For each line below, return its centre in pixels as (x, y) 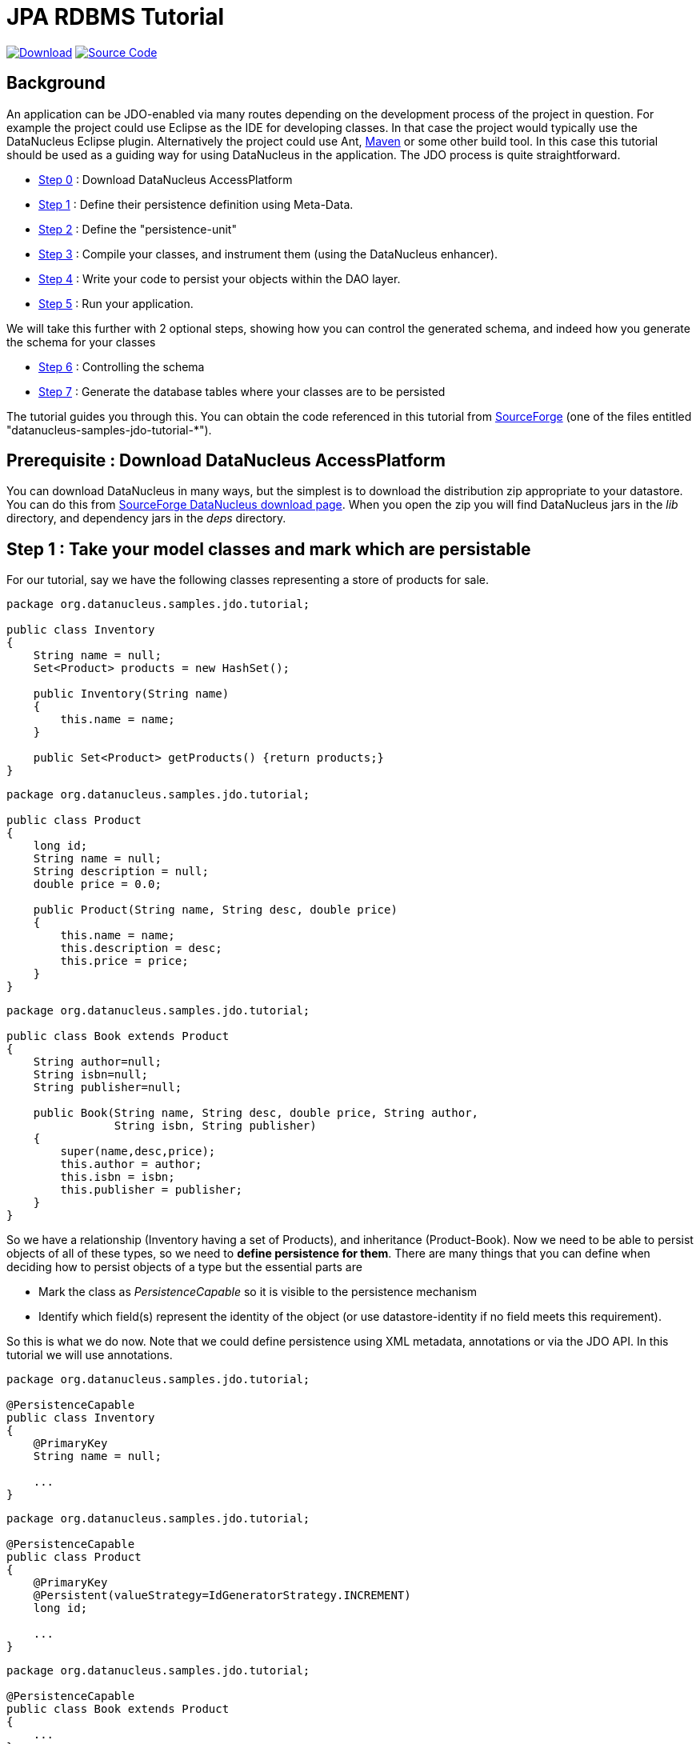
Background (56, 83)
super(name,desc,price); (138, 1152)
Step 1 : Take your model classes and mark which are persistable (269, 549)
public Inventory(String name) (131, 694)
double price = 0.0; (97, 884)
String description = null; (121, 872)
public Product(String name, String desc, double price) (215, 910)
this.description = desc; (141, 948)
